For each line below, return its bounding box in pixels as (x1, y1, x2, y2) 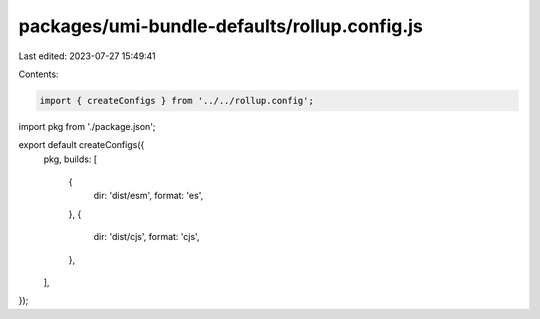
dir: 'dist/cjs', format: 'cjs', (93, 231, 200, 243)
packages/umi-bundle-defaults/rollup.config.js (18, 15, 424, 37)
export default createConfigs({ (18, 139, 145, 151)
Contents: (18, 68, 59, 80)
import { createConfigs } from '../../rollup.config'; (39, 95, 314, 106)
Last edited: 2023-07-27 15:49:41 (18, 50, 157, 62)
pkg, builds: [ (43, 153, 98, 165)
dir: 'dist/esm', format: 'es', (93, 190, 204, 202)
